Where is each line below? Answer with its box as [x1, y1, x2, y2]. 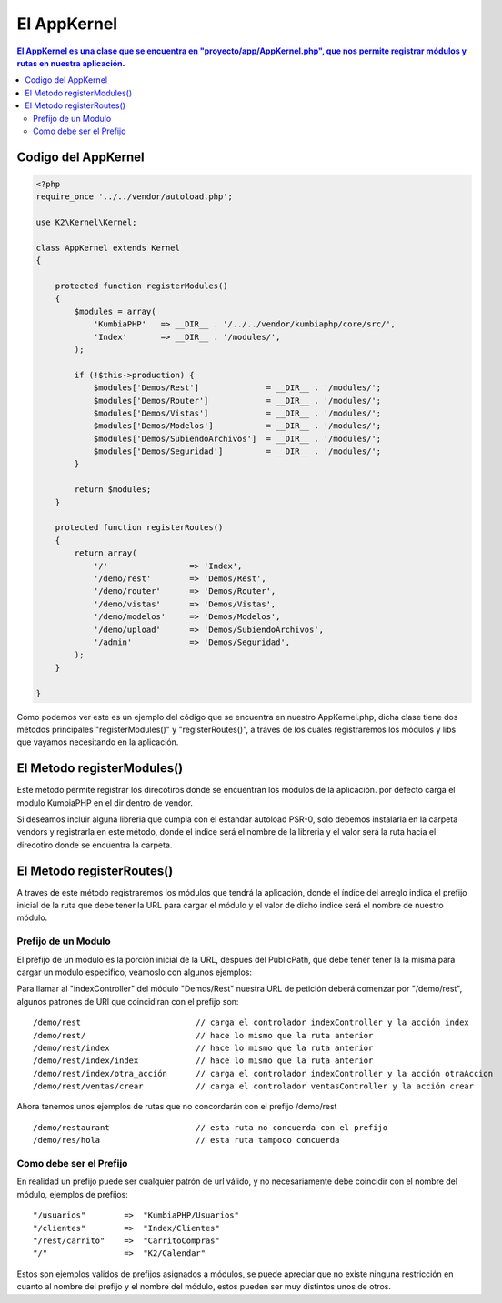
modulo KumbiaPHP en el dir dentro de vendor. [16, 797, 193, 808]
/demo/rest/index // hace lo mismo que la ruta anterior [33, 1042, 374, 1053]
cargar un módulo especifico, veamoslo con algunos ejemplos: [16, 967, 253, 977]
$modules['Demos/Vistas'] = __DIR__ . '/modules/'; [93, 407, 382, 418]
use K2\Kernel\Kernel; [35, 217, 137, 227]
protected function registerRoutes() [55, 523, 224, 533]
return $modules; [74, 485, 152, 495]
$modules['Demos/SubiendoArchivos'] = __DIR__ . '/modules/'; [93, 433, 382, 444]
